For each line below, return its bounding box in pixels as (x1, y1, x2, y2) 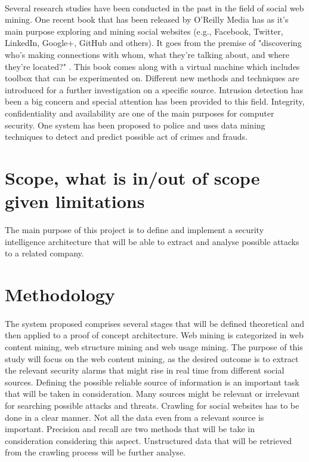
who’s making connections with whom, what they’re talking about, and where (5, 48, 290, 60)
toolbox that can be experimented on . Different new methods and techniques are (5, 72, 299, 84)
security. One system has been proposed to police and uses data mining (5, 118, 265, 131)
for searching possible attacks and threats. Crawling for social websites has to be (5, 399, 299, 411)
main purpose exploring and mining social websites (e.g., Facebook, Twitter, (5, 25, 283, 37)
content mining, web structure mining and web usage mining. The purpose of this (5, 340, 303, 353)
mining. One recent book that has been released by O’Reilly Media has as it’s (5, 13, 289, 26)
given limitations (5, 189, 145, 213)
